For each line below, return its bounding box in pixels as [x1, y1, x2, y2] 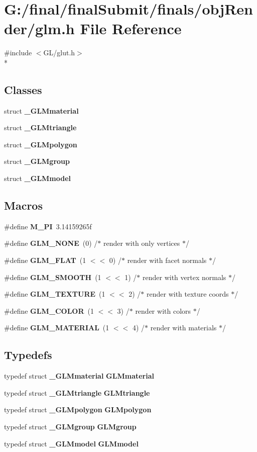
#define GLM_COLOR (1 [4, 305, 94, 316]
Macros [4, 198, 43, 213]
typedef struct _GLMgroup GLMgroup [4, 421, 137, 432]
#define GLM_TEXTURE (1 [4, 289, 105, 299]
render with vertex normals [143, 272, 226, 282]
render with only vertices [103, 238, 180, 248]
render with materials [150, 322, 217, 333]
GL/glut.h [43, 47, 75, 58]
